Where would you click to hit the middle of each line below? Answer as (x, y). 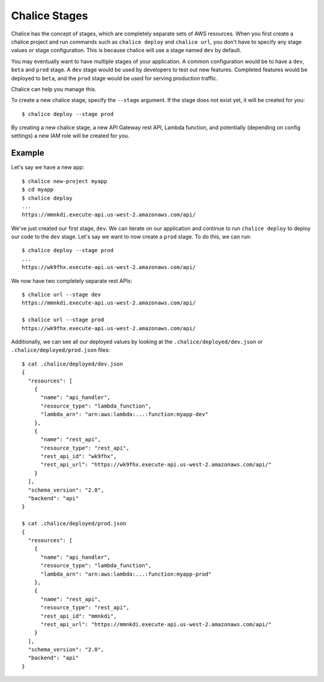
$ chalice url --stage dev (61, 295)
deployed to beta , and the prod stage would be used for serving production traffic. (115, 78)
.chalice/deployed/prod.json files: (61, 350)
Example (28, 153)
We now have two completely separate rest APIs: (72, 281)
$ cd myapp (38, 190)
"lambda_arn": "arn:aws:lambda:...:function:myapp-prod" (126, 574)
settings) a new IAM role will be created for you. (70, 136)
